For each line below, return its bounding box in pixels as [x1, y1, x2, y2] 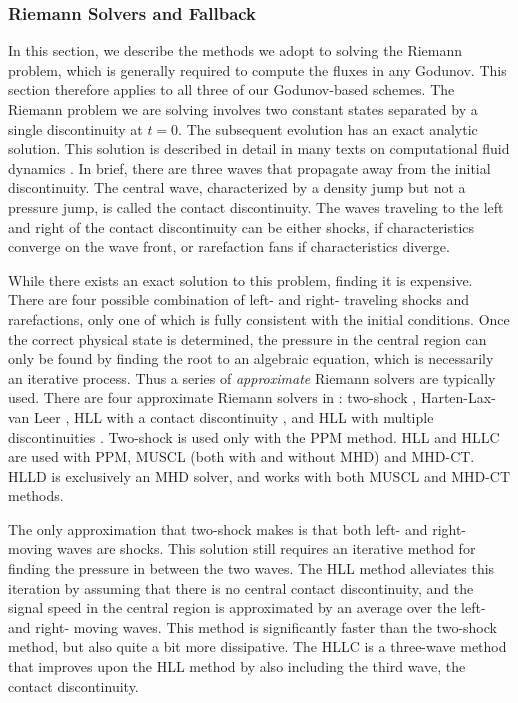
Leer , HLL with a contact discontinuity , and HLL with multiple [34, 406, 434, 427]
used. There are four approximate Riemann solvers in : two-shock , [8, 387, 417, 408]
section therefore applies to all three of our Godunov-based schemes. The [8, 79, 455, 100]
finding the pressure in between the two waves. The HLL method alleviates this [8, 558, 495, 579]
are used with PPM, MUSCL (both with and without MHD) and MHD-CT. [8, 446, 475, 467]
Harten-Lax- [420, 387, 496, 408]
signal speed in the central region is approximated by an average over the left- [8, 597, 486, 618]
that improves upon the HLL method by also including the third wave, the [8, 656, 466, 677]
